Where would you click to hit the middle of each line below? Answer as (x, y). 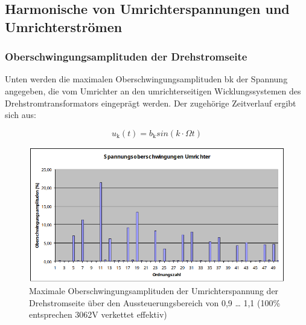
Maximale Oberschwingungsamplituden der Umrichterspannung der (154, 291)
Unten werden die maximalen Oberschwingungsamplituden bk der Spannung (146, 79)
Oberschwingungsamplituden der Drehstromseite (126, 57)
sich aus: (21, 115)
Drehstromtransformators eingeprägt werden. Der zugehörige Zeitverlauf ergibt (151, 103)
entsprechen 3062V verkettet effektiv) (98, 314)
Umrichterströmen (64, 26)
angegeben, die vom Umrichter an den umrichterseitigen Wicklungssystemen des (153, 90)
